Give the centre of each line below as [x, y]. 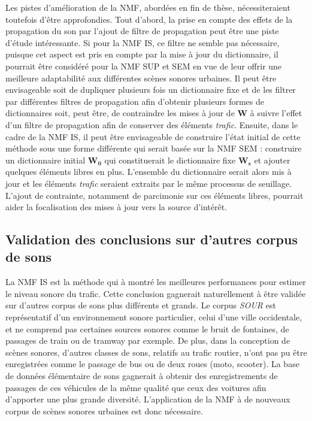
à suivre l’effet [276, 113]
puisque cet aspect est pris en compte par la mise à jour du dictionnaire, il [142, 54]
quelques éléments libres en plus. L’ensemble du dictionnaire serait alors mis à [149, 172]
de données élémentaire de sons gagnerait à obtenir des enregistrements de [142, 376]
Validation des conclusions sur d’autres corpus [152, 239]
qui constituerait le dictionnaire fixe [170, 160]
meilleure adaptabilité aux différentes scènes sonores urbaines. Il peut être [141, 78]
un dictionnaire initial [46, 160]
